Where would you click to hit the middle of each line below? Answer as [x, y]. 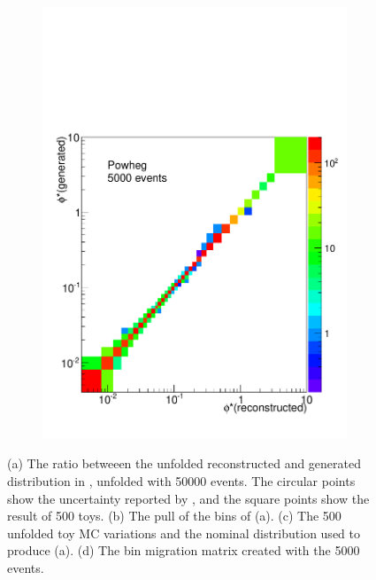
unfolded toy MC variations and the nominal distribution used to [184, 533]
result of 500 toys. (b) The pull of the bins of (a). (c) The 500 [174, 516]
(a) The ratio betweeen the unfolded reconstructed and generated [184, 463]
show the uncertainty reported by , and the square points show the [188, 498]
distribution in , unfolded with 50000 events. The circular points [181, 480]
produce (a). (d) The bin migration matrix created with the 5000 [184, 550]
